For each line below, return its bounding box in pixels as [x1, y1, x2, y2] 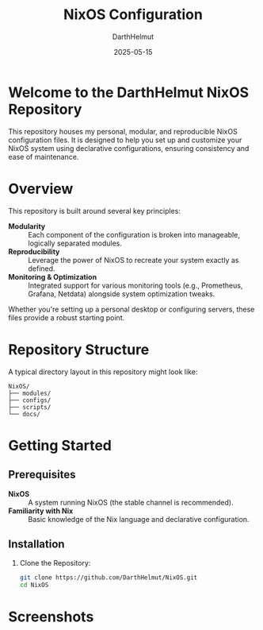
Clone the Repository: [19, 558, 91, 568]
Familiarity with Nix [8, 506, 74, 516]
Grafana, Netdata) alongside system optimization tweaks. [28, 288, 215, 299]
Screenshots [8, 608, 94, 626]
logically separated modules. [28, 238, 123, 248]
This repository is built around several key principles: [8, 206, 181, 215]
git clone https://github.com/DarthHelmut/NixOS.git [19, 574, 198, 582]
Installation [8, 537, 65, 551]
